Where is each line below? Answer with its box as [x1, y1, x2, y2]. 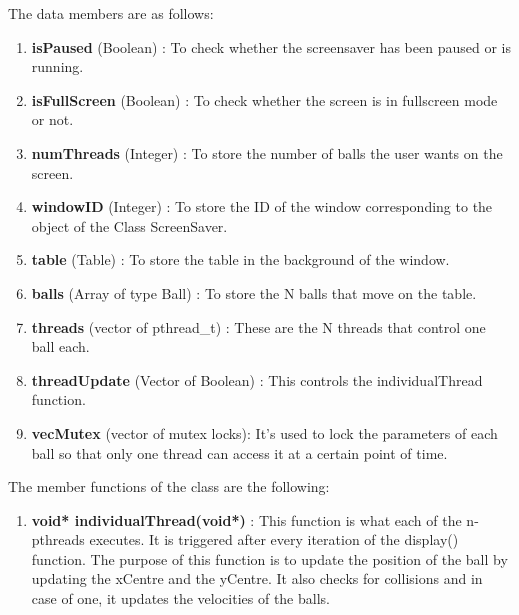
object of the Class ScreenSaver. [31, 215, 228, 236]
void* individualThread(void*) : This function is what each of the [31, 509, 462, 530]
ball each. [31, 336, 90, 357]
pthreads [31, 529, 85, 550]
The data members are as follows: [8, 3, 214, 23]
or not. [31, 109, 74, 130]
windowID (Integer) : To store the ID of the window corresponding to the [31, 196, 493, 217]
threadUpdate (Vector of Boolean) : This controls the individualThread [31, 369, 483, 390]
